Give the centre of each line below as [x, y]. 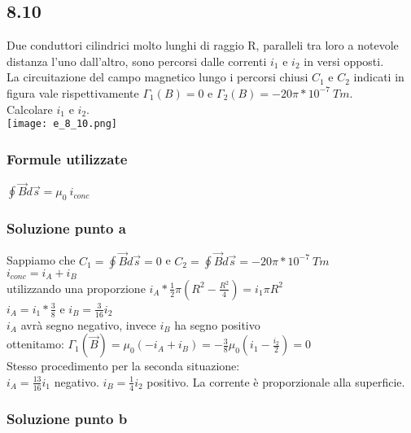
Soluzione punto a [66, 227]
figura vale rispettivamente [73, 92]
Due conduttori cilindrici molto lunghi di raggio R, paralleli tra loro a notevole [203, 45]
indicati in [379, 77]
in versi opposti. [344, 61]
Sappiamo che [41, 260]
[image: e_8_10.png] [62, 124]
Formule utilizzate [67, 158]
